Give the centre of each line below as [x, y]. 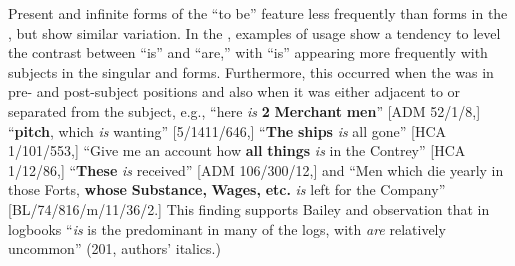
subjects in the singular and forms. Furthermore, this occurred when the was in [251, 71]
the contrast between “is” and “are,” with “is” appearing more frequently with [248, 52]
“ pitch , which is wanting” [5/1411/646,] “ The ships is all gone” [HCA [227, 130]
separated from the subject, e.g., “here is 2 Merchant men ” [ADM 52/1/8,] [244, 110]
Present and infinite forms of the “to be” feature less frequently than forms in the [258, 13]
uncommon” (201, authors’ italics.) [114, 248]
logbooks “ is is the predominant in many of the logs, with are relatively [227, 228]
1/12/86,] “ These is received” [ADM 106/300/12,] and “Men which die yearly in [256, 169]
